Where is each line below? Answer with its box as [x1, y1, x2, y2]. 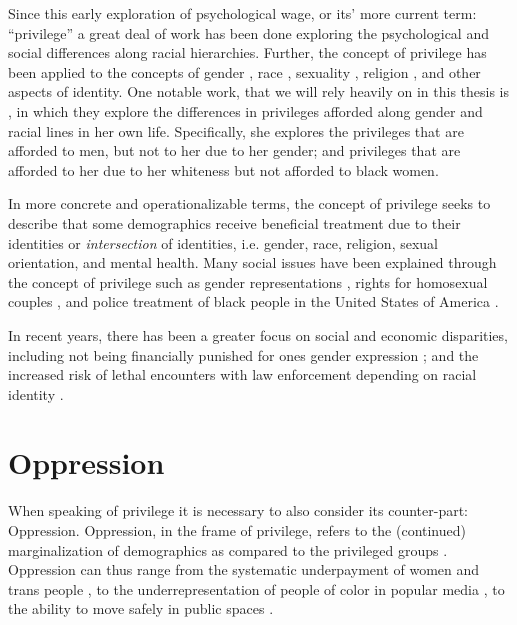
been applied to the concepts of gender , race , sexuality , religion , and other [8, 61, 481, 82]
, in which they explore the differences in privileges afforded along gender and [8, 100, 483, 121]
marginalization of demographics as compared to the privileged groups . [8, 539, 448, 560]
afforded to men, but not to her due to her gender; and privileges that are [8, 140, 461, 161]
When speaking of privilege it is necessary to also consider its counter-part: [8, 500, 468, 521]
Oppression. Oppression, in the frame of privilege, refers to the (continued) [8, 520, 466, 540]
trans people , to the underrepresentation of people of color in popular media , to [8, 578, 505, 599]
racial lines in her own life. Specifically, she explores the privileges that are [8, 120, 464, 141]
